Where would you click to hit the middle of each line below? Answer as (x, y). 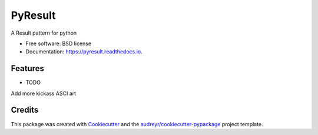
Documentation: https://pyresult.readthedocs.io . (84, 52)
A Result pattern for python (44, 33)
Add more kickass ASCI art (44, 93)
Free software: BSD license (58, 43)
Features (27, 68)
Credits (25, 110)
